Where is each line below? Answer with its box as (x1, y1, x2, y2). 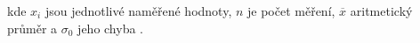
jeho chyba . (77, 18, 144, 37)
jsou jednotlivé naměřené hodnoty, (44, 2, 232, 19)
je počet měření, (247, 2, 335, 19)
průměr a (7, 18, 58, 37)
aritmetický (350, 2, 413, 19)
